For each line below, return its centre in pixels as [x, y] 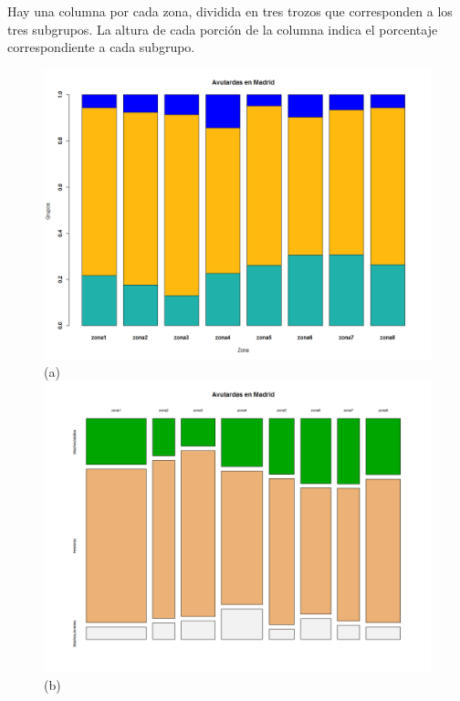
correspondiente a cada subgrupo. [101, 47]
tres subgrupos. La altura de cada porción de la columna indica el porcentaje [223, 29]
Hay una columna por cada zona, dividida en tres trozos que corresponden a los [230, 11]
